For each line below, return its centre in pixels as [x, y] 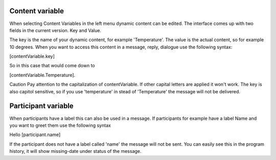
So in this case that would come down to [52, 66]
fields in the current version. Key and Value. [55, 30]
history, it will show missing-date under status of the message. [75, 151]
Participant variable [41, 106]
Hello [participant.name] [35, 135]
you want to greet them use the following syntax [60, 125]
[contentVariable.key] [32, 57]
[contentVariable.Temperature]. [42, 75]
